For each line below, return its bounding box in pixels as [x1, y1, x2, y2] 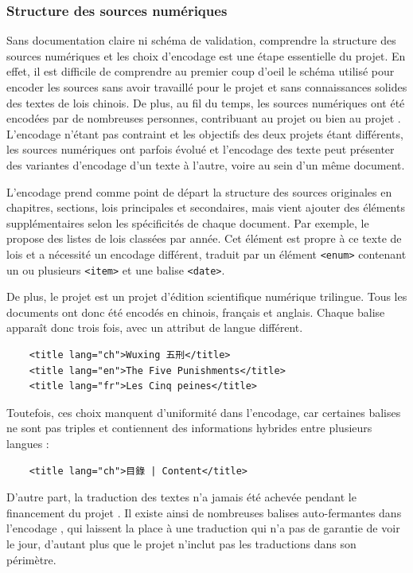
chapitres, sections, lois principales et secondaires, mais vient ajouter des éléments [6, 199, 405, 216]
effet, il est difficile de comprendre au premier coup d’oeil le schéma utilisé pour [6, 63, 395, 80]
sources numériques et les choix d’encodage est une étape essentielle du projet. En [6, 47, 406, 64]
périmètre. [6, 551, 56, 567]
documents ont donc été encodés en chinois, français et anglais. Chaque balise [6, 303, 385, 320]
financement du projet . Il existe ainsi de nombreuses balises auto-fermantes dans [6, 504, 402, 520]
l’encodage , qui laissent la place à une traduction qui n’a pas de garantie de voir [6, 520, 400, 536]
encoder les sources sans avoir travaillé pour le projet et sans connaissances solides [6, 79, 407, 95]
